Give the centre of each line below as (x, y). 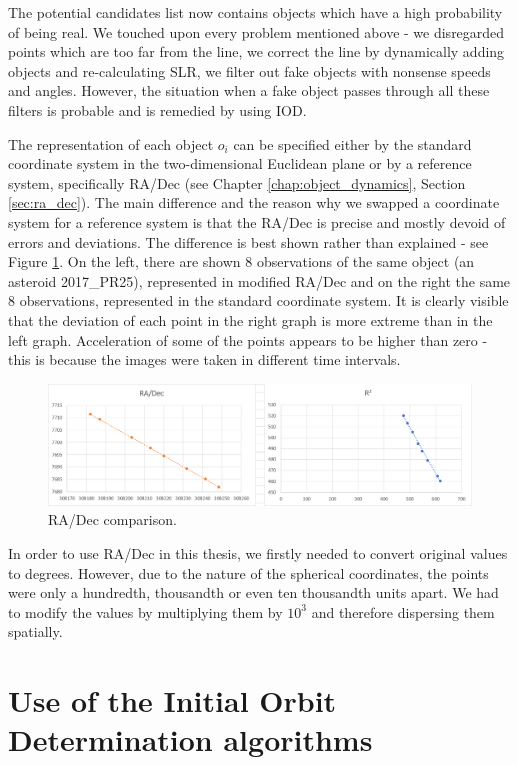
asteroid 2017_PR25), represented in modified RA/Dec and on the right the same (259, 280)
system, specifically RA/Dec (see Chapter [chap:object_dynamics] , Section (237, 182)
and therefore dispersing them (403, 611)
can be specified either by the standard (352, 143)
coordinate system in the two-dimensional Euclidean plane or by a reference (240, 163)
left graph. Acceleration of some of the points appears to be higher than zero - (248, 339)
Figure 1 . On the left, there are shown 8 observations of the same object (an (241, 261)
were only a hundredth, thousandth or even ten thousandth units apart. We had (253, 592)
